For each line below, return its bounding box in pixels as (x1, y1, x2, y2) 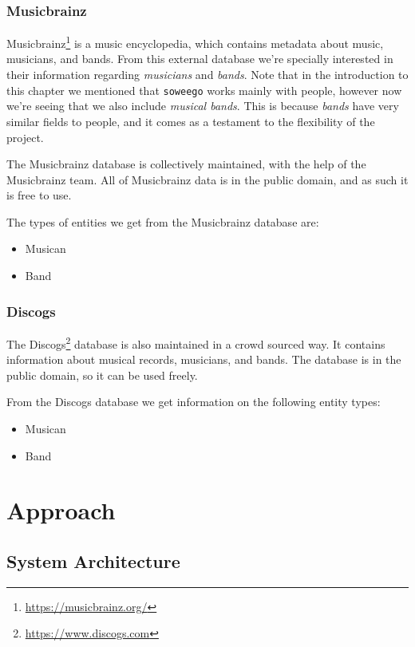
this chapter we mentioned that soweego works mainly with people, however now (6, 81, 402, 98)
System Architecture (6, 548, 180, 573)
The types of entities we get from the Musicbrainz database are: (6, 213, 319, 230)
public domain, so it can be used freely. (6, 366, 198, 383)
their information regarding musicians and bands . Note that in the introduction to (6, 66, 409, 83)
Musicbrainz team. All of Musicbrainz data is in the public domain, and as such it (6, 171, 409, 187)
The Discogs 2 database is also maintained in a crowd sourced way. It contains (6, 333, 385, 352)
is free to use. (6, 187, 72, 203)
